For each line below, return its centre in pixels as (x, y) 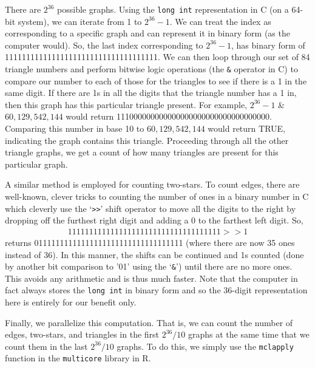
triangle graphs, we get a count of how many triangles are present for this (142, 152)
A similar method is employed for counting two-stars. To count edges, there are (152, 184)
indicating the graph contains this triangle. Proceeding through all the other (147, 140)
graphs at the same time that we (249, 334)
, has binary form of (268, 45)
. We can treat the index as (220, 21)
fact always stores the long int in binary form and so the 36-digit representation (156, 290)
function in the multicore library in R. (78, 358)
